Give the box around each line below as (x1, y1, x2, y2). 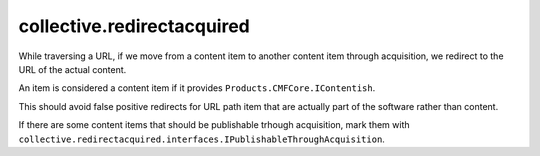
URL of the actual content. (18, 63, 127, 75)
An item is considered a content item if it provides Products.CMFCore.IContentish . (18, 82, 376, 94)
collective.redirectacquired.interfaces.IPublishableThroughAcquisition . (18, 133, 385, 145)
